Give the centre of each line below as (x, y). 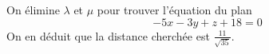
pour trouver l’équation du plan (174, 10)
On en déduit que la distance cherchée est (108, 35)
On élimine (33, 10)
